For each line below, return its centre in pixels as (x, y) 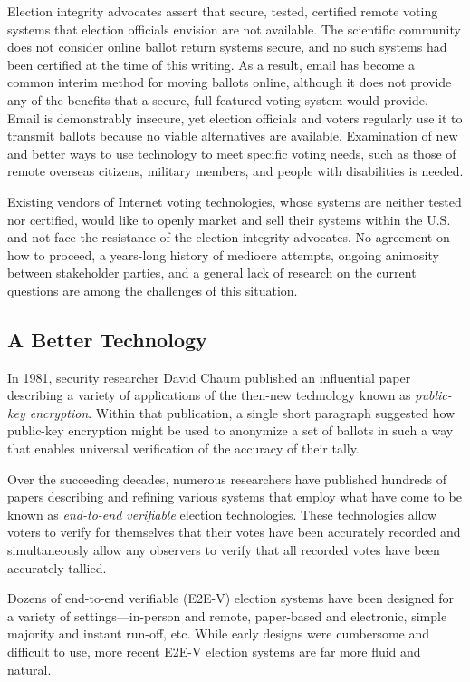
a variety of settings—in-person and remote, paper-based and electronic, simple (227, 615)
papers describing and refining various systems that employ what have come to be (235, 497)
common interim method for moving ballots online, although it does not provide (230, 82)
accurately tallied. (57, 567)
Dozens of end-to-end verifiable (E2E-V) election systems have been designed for (230, 598)
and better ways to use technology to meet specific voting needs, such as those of (232, 153)
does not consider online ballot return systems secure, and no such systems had (227, 47)
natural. (29, 669)
